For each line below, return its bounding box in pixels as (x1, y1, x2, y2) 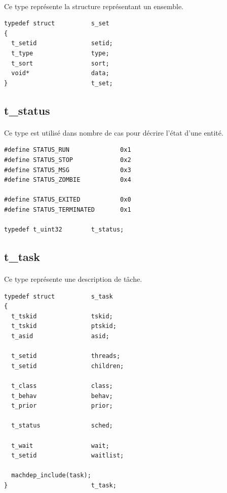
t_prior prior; (11, 402, 113, 410)
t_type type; (11, 49, 109, 57)
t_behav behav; (11, 392, 113, 400)
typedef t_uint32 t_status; (4, 226, 124, 234)
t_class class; (11, 382, 113, 389)
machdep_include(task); (11, 472, 91, 479)
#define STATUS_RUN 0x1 (4, 146, 131, 154)
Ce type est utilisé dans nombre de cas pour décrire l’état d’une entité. (4, 127, 223, 138)
